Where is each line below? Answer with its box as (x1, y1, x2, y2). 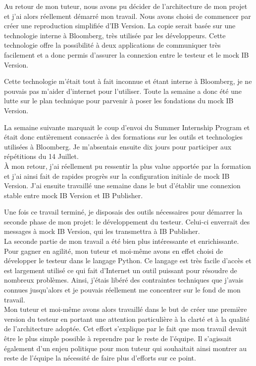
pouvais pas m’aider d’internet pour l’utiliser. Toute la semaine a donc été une (4, 85, 242, 96)
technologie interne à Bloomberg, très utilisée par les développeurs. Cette (4, 30, 226, 40)
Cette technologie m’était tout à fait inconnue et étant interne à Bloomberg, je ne (4, 76, 252, 86)
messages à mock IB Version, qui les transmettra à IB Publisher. (4, 226, 200, 236)
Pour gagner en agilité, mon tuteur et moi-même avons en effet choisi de (4, 245, 223, 256)
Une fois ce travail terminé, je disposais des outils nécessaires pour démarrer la (4, 207, 243, 217)
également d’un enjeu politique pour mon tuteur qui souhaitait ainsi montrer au (4, 343, 247, 353)
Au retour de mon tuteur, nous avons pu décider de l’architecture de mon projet (4, 1, 248, 11)
